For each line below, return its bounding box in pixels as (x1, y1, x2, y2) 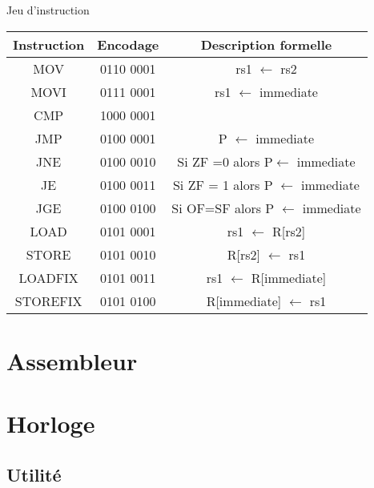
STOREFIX (14, 291, 82, 310)
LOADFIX (18, 268, 78, 287)
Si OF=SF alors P (171, 198, 275, 217)
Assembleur (6, 344, 138, 377)
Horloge (6, 407, 95, 440)
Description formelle (200, 34, 332, 54)
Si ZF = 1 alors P (172, 175, 273, 194)
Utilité (6, 462, 62, 486)
